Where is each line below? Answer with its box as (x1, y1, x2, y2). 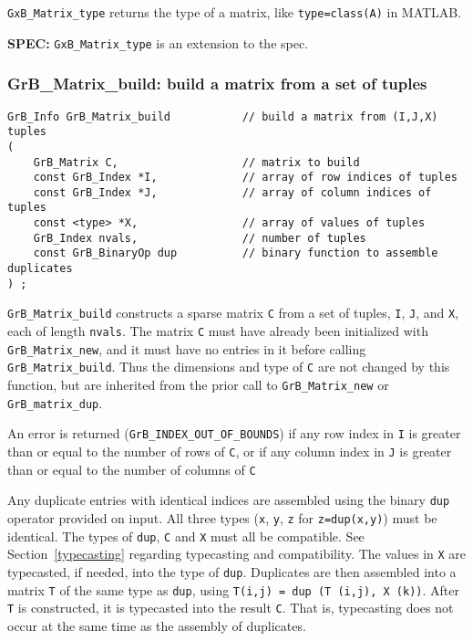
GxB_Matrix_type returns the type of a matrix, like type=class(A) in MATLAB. (7, 3, 462, 21)
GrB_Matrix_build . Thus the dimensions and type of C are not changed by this (7, 357, 450, 376)
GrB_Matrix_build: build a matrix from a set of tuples (7, 72, 427, 95)
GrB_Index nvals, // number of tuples (33, 231, 366, 245)
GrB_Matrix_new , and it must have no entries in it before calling (7, 339, 366, 358)
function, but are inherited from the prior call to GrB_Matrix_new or (7, 375, 389, 394)
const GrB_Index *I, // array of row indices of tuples (33, 171, 458, 184)
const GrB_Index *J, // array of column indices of (33, 185, 432, 199)
